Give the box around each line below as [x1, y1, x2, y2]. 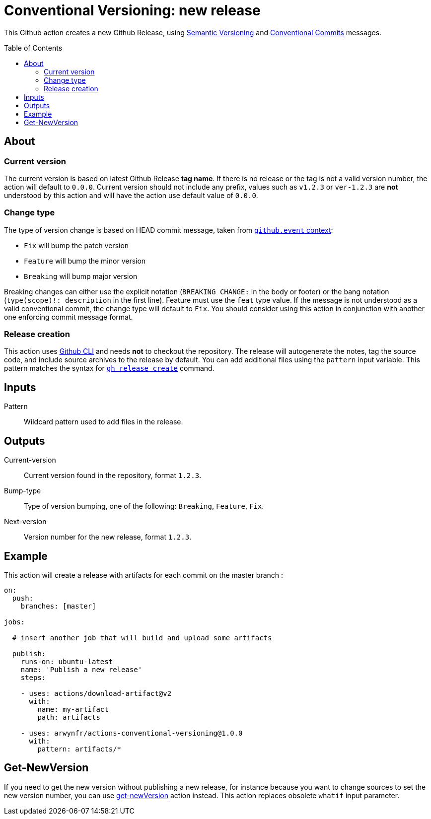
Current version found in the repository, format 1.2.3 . [24, 471, 202, 480]
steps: [20, 674, 46, 682]
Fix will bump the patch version [24, 241, 129, 250]
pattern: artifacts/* [37, 745, 122, 753]
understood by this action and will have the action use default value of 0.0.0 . [4, 191, 258, 200]
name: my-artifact [37, 705, 109, 713]
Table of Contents [4, 43, 63, 52]
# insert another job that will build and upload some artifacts [12, 634, 272, 642]
